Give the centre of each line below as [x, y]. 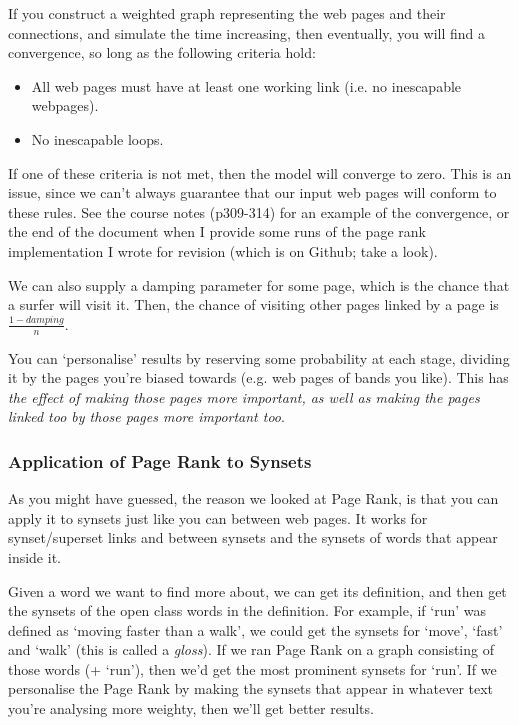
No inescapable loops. [97, 138]
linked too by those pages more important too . [146, 416]
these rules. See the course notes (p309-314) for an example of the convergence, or [259, 211]
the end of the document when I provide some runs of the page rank [217, 231]
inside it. [34, 556]
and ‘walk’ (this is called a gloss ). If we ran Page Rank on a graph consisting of [251, 649]
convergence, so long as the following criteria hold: [162, 52]
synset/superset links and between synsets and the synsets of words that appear [253, 537]
